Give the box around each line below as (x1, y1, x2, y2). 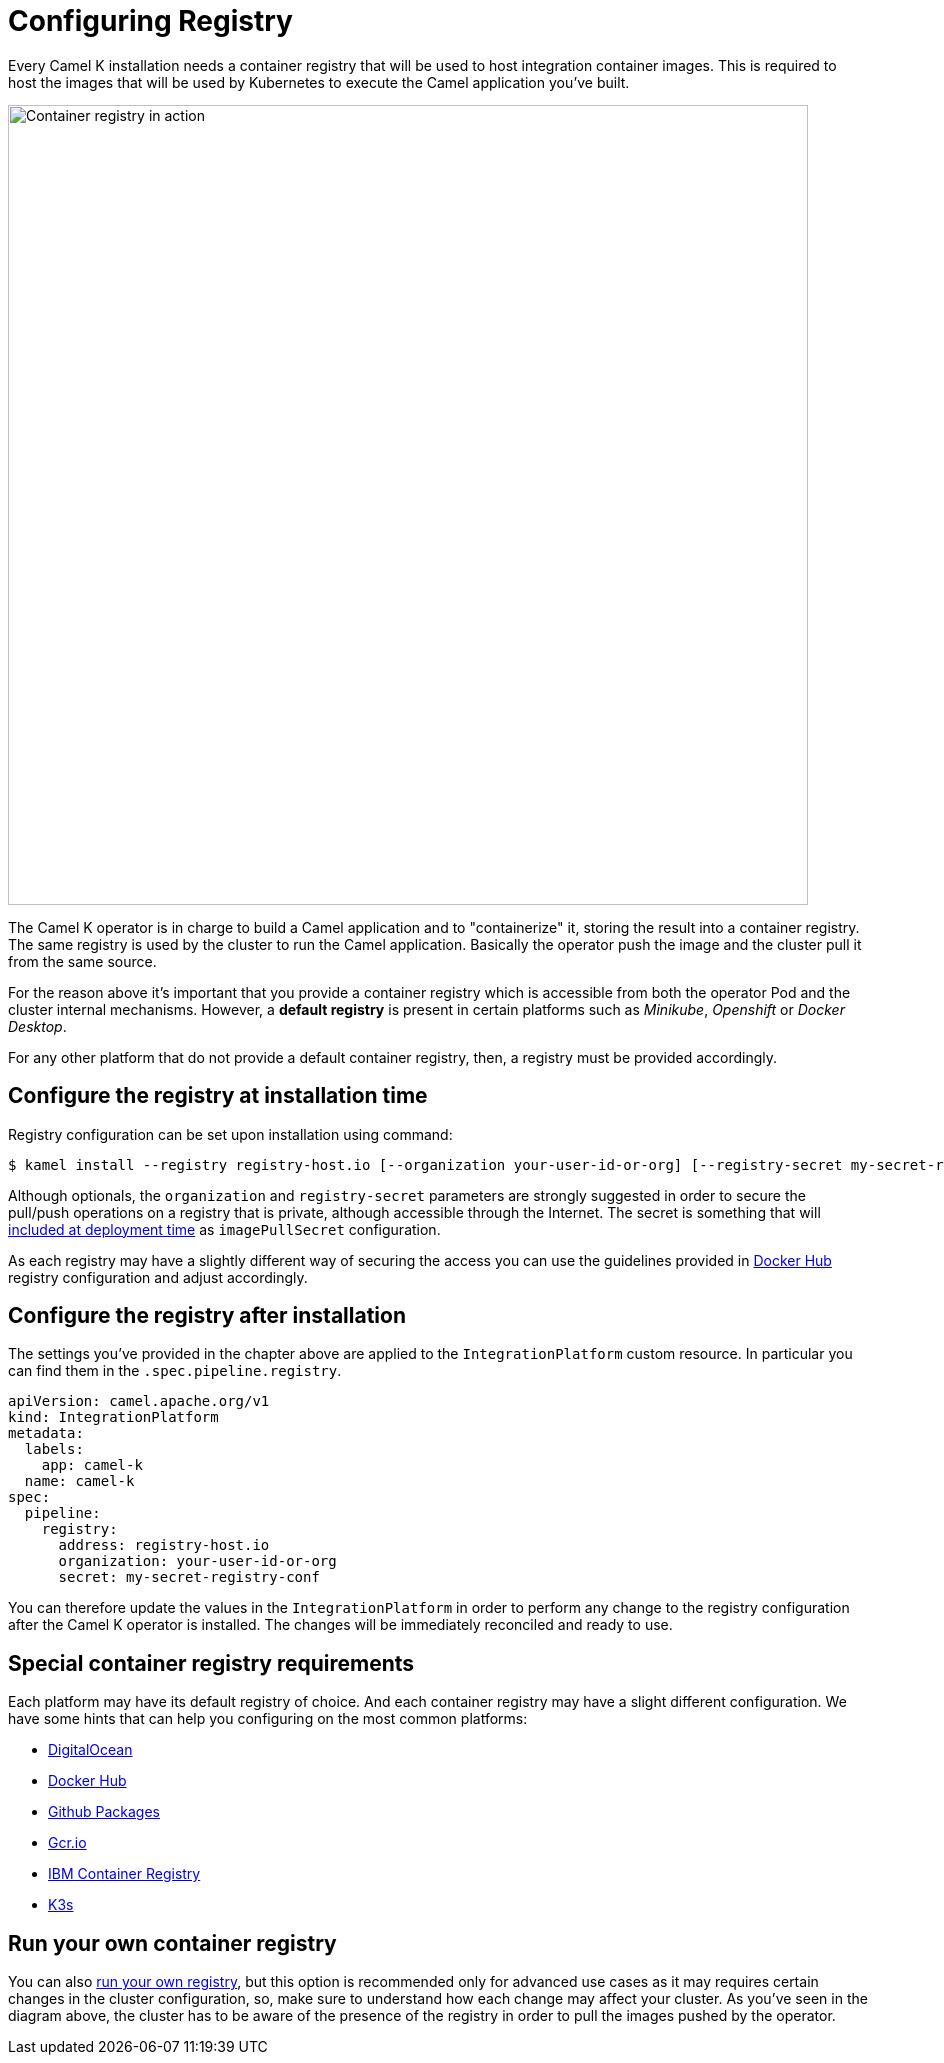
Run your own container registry (8, 1930, 337, 1956)
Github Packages (48, 1803, 160, 1821)
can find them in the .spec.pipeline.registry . (8, 1362, 342, 1380)
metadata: (8, 1425, 84, 1442)
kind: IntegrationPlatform (8, 1409, 219, 1426)
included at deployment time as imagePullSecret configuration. (8, 1220, 441, 1238)
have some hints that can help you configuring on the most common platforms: (8, 1710, 528, 1728)
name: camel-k (24, 1473, 135, 1490)
